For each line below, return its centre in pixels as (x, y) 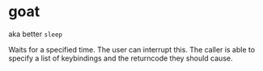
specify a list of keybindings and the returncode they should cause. (121, 58)
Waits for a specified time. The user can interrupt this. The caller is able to (132, 49)
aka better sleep (36, 34)
